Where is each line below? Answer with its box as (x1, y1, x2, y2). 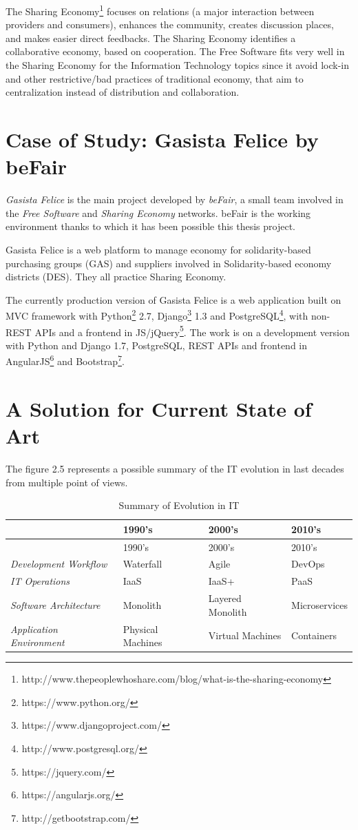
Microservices (291, 597, 348, 612)
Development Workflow (10, 557, 107, 571)
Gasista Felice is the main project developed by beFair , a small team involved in (6, 192, 344, 207)
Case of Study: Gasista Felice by (6, 125, 319, 153)
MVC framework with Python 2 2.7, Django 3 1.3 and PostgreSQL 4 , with (6, 307, 308, 322)
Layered (208, 591, 242, 605)
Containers (291, 628, 337, 643)
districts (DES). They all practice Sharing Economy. (6, 269, 227, 284)
